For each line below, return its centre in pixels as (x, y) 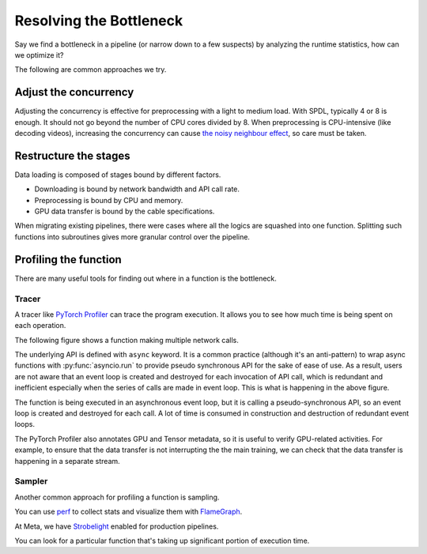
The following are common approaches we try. (91, 70)
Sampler (31, 481)
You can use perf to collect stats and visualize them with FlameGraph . (128, 512)
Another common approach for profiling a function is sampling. (117, 497)
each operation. (40, 326)
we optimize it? (39, 55)
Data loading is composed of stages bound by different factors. (118, 175)
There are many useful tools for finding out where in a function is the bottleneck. (145, 278)
